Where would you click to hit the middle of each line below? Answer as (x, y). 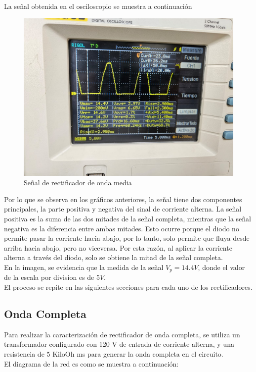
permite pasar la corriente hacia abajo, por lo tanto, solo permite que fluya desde (127, 238)
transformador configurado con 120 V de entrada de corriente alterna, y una (119, 344)
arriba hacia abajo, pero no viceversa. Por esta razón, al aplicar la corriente (118, 247)
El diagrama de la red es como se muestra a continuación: (91, 363)
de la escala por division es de (49, 277)
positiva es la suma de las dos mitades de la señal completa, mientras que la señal (128, 218)
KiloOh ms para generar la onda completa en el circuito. (138, 353)
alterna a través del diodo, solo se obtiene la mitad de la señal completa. (113, 257)
